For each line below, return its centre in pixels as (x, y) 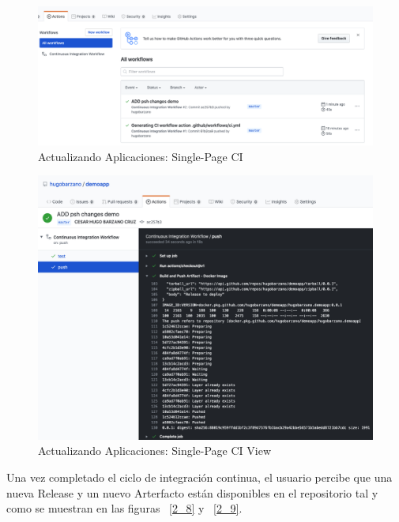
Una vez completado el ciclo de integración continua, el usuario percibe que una (199, 477)
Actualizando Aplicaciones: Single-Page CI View (155, 451)
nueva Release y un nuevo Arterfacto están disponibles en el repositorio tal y (192, 492)
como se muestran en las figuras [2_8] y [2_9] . (124, 508)
